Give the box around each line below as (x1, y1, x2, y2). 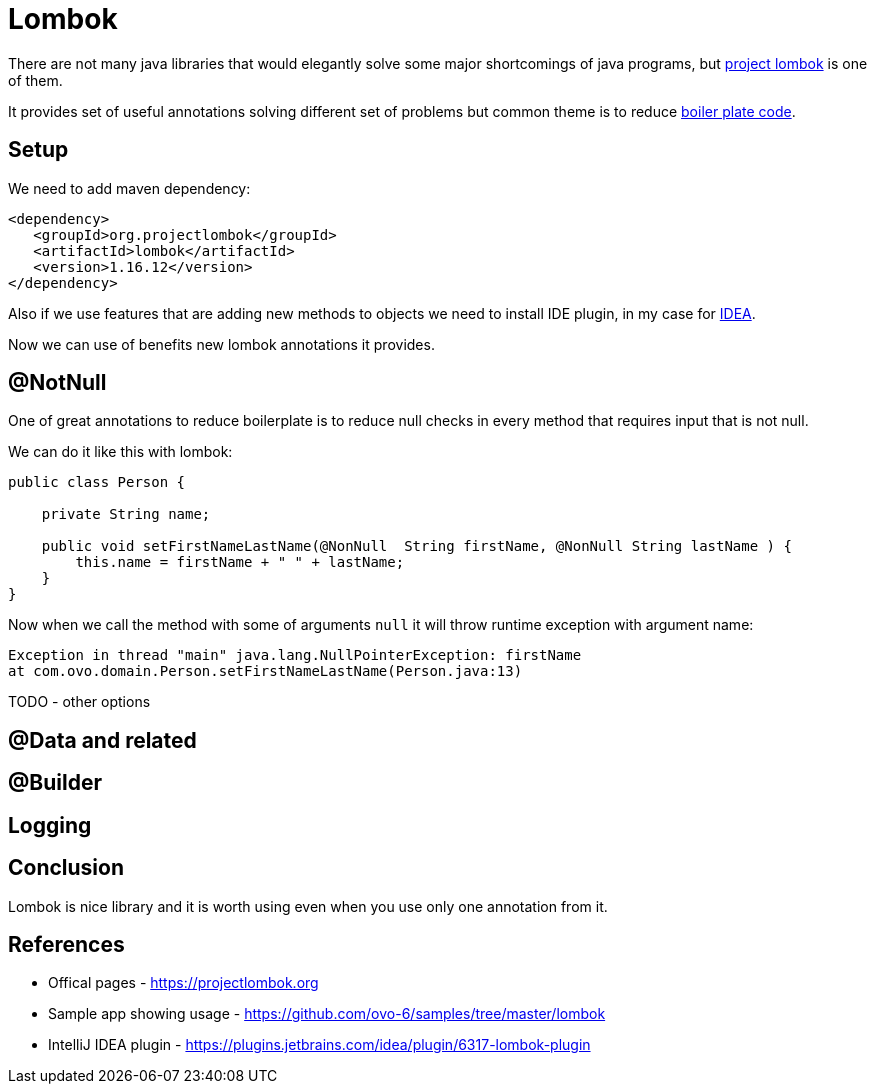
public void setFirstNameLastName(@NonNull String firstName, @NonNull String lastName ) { (41, 538, 792, 555)
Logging (8, 812, 92, 838)
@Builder (8, 770, 102, 796)
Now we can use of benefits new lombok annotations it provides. (8, 335, 435, 353)
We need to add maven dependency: (8, 179, 251, 197)
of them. (8, 71, 63, 89)
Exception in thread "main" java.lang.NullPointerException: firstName (8, 647, 582, 664)
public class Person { (8, 474, 186, 491)
